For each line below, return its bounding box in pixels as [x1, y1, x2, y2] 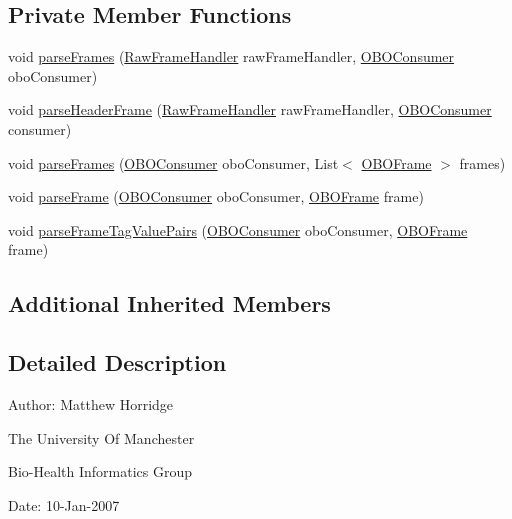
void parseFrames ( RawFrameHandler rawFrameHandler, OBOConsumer [8, 46, 455, 67]
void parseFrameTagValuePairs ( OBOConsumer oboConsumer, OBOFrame [8, 219, 468, 240]
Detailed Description [8, 347, 227, 378]
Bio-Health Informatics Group [8, 461, 193, 482]
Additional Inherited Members [8, 288, 331, 319]
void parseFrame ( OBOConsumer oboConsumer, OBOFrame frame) [8, 186, 424, 207]
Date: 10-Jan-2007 [8, 494, 120, 515]
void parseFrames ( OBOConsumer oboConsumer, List [8, 152, 339, 173]
